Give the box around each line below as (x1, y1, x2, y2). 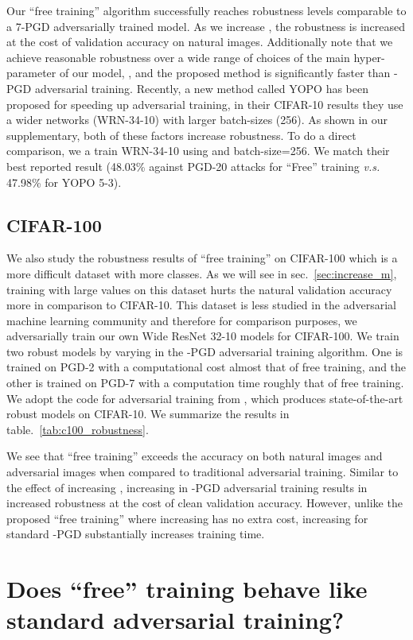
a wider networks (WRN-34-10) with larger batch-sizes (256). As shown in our (6, 111, 388, 128)
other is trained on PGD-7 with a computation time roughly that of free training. (6, 374, 404, 391)
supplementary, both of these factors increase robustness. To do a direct (6, 126, 357, 143)
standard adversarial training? (6, 603, 345, 636)
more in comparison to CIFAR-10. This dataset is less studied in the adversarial (6, 297, 396, 313)
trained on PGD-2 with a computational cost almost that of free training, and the (6, 359, 407, 375)
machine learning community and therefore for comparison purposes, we (6, 312, 357, 328)
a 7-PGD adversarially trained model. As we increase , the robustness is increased (6, 17, 406, 34)
